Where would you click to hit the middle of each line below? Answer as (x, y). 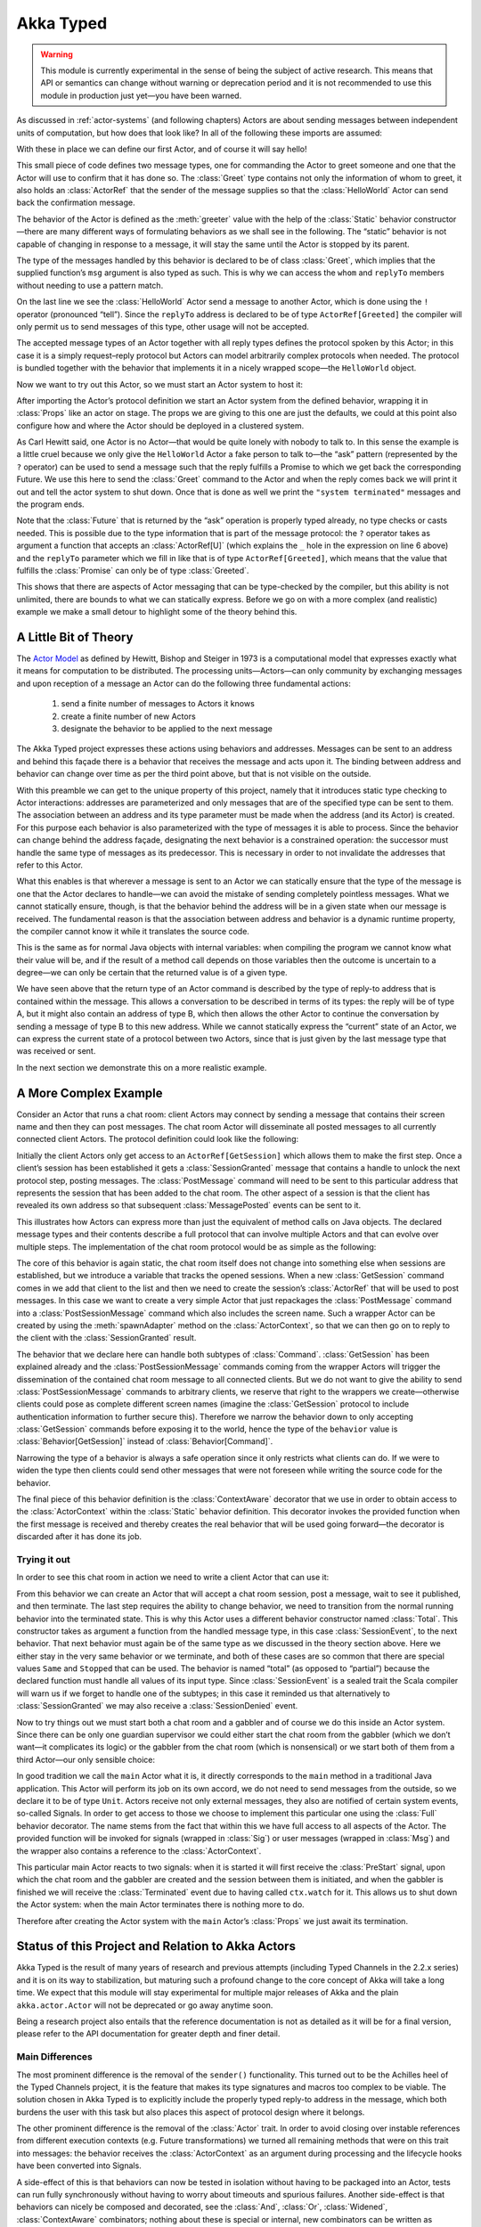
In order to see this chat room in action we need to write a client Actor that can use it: (173, 1578)
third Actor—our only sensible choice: (86, 1759)
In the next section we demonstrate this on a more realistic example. (142, 1067)
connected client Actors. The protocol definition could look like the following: (157, 1139)
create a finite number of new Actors (128, 716)
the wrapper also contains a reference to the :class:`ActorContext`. (139, 1851)
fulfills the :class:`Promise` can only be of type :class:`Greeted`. (133, 571)
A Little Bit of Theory (75, 637)
